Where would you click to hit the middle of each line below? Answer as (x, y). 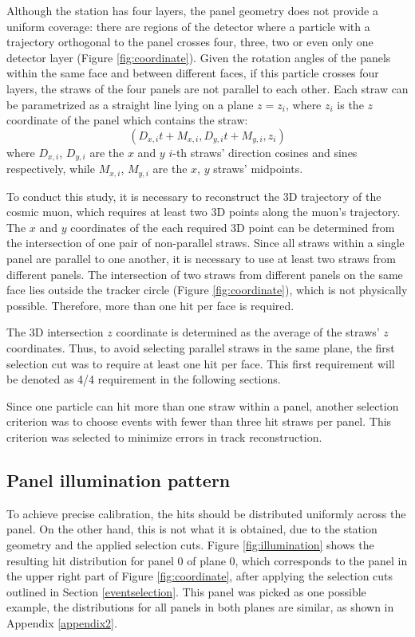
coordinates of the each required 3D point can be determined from (233, 227)
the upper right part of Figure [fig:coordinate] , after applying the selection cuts (200, 576)
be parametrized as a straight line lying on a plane (130, 104)
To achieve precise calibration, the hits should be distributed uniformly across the (206, 513)
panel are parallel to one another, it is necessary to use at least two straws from (201, 259)
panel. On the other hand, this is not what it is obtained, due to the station (192, 529)
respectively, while (51, 169)
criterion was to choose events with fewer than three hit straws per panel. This (199, 421)
